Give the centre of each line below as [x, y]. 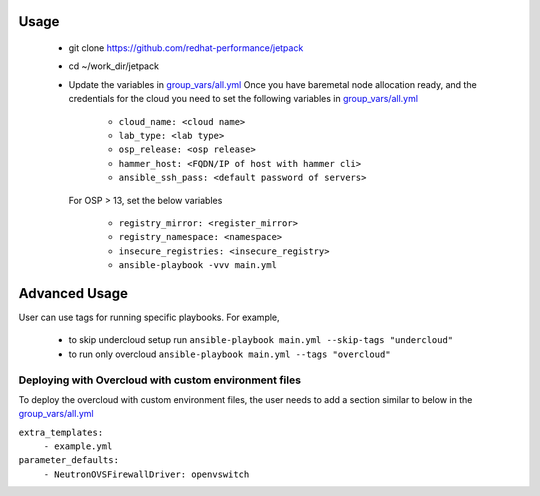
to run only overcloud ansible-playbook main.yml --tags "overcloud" [229, 354]
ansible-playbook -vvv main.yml [197, 265]
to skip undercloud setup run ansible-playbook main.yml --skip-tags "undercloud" [261, 340]
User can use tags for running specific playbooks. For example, [149, 317]
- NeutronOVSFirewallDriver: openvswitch [146, 474]
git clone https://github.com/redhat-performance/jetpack [186, 48]
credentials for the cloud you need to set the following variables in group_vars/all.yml [243, 99]
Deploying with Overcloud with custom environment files [160, 380]
